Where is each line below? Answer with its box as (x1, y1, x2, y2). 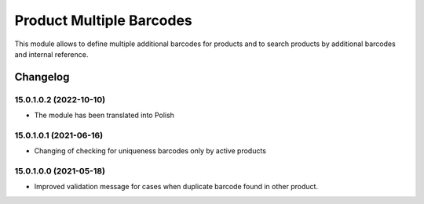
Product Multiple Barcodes (14, 12, 192, 29)
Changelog (14, 70, 70, 84)
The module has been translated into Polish (34, 110, 174, 120)
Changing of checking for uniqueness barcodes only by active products (34, 146, 267, 156)
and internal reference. (14, 49, 89, 59)
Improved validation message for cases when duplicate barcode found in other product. (34, 182, 318, 191)
